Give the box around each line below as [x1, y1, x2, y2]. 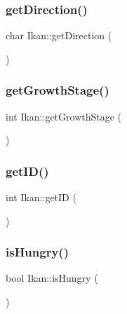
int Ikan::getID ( [6, 190, 76, 205]
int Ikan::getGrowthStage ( [6, 109, 122, 123]
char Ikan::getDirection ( [6, 28, 112, 43]
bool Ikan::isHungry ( [6, 271, 98, 285]
